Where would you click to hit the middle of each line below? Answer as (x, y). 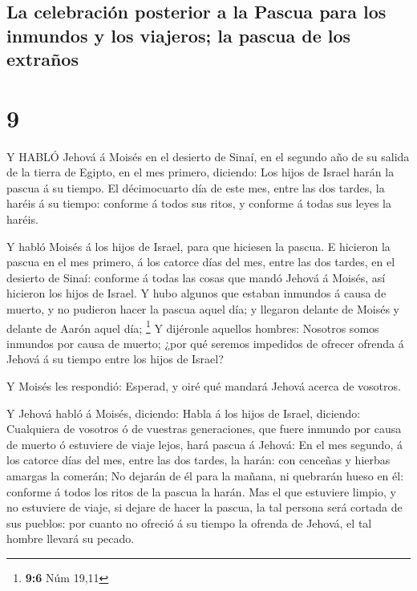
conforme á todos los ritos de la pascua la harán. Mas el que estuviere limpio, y (201, 491)
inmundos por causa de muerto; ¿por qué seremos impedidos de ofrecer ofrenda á (205, 343)
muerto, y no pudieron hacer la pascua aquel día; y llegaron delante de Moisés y (203, 309)
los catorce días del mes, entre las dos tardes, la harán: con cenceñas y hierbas (198, 460)
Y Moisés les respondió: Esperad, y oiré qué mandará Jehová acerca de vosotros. (204, 386)
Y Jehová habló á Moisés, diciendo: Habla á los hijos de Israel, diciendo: (184, 413)
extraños (43, 59)
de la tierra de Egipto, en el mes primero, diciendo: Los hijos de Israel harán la (200, 172)
